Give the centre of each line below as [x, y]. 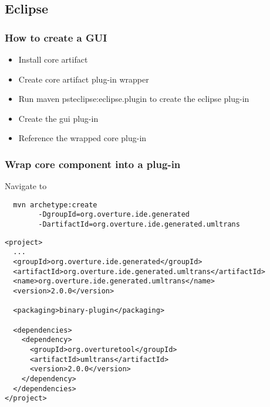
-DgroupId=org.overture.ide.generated [114, 215]
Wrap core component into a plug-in [93, 164]
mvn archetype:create [55, 205]
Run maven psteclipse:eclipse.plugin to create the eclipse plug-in [134, 99]
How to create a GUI [56, 37]
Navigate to [26, 186]
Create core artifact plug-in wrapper [84, 79]
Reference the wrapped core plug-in [82, 138]
